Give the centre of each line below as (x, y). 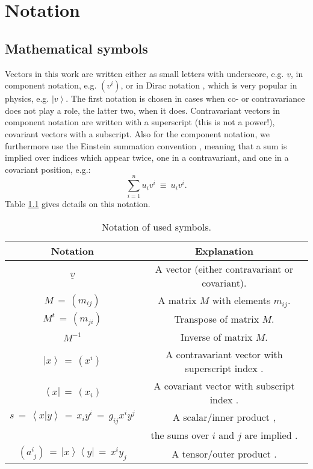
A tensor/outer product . (224, 453)
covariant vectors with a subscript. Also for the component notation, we (137, 133)
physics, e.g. (27, 98)
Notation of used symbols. (156, 227)
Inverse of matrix (217, 337)
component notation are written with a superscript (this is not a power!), (140, 122)
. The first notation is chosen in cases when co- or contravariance (185, 98)
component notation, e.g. (51, 85)
